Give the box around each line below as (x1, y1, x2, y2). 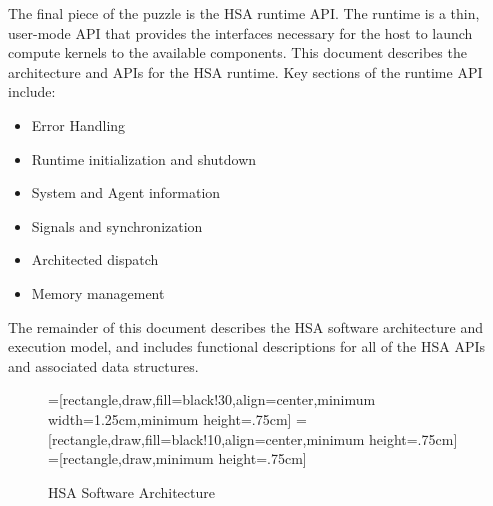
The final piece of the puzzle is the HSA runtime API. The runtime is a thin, (8, 3, 480, 23)
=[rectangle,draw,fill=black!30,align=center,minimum (48, 389, 376, 410)
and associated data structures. (8, 355, 199, 376)
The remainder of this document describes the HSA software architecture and (8, 316, 483, 337)
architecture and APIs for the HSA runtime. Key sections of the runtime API (8, 61, 483, 82)
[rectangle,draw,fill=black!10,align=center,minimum (48, 428, 365, 449)
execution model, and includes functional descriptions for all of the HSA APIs (8, 336, 486, 357)
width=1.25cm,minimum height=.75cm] (48, 408, 292, 429)
